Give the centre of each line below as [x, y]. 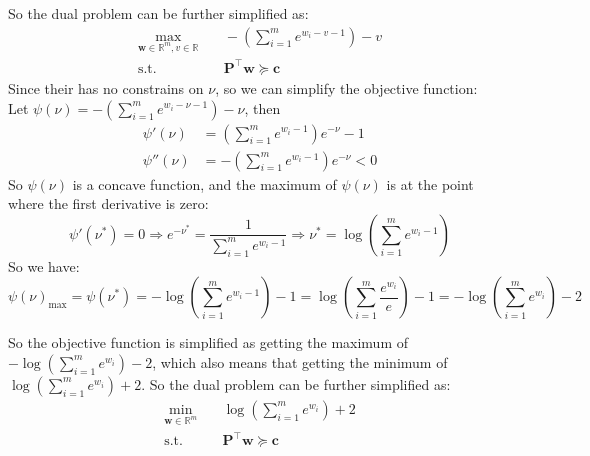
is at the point [430, 183]
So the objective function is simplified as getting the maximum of [208, 342]
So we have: [44, 265]
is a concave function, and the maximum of [204, 183]
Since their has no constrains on [106, 87]
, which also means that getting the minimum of [300, 361]
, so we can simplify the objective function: [346, 87]
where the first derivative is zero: [108, 203]
